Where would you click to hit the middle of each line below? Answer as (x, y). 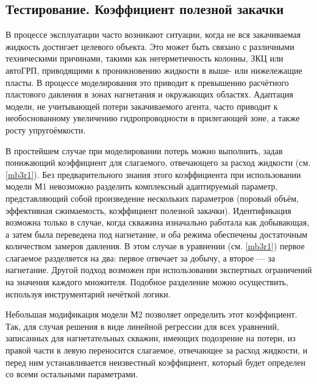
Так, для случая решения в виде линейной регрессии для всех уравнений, (142, 326)
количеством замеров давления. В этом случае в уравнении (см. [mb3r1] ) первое (155, 246)
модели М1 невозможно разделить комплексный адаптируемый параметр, (142, 186)
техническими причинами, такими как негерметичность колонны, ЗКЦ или (144, 58)
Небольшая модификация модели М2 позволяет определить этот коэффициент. (151, 314)
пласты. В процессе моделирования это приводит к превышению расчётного (147, 82)
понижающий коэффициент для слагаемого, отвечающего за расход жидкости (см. (158, 162)
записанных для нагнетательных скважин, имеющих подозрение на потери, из (151, 338)
